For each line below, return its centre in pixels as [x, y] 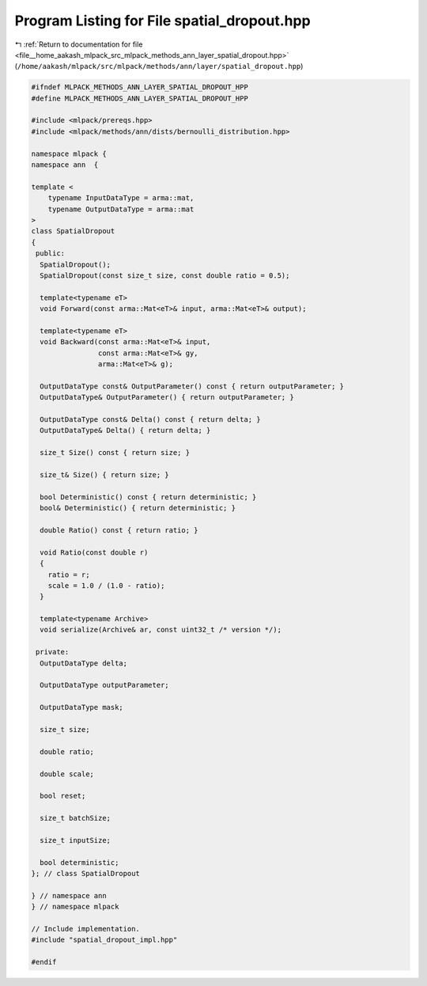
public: [51, 254]
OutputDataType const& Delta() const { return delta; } [150, 420]
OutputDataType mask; [82, 707]
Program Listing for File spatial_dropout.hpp [163, 21]
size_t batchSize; [75, 818]
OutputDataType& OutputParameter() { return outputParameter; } [167, 397]
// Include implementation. [85, 929]
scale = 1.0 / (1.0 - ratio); [106, 585]
